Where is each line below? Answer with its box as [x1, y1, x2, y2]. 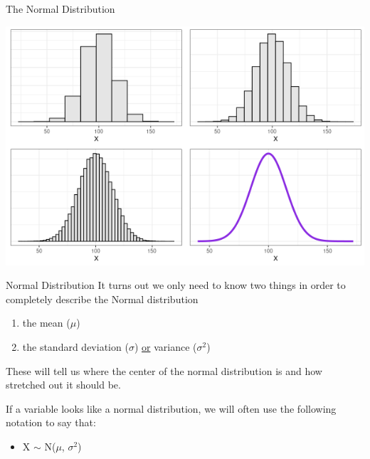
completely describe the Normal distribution [6, 291, 199, 306]
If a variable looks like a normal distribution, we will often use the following [6, 401, 337, 416]
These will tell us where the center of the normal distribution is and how [6, 363, 322, 378]
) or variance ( [134, 339, 197, 354]
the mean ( [22, 315, 70, 330]
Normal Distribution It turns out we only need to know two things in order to [6, 278, 346, 292]
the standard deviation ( [22, 339, 129, 354]
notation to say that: [6, 415, 96, 430]
